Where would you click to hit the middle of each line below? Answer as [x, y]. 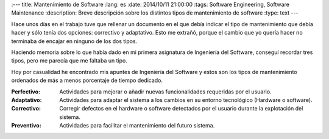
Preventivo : [27, 126]
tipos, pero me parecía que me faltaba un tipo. [69, 61]
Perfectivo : [26, 92]
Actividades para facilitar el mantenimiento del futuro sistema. [137, 126]
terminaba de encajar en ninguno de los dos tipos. [74, 41]
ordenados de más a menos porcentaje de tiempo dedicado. [87, 80]
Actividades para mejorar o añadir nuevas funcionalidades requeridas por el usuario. [165, 92]
